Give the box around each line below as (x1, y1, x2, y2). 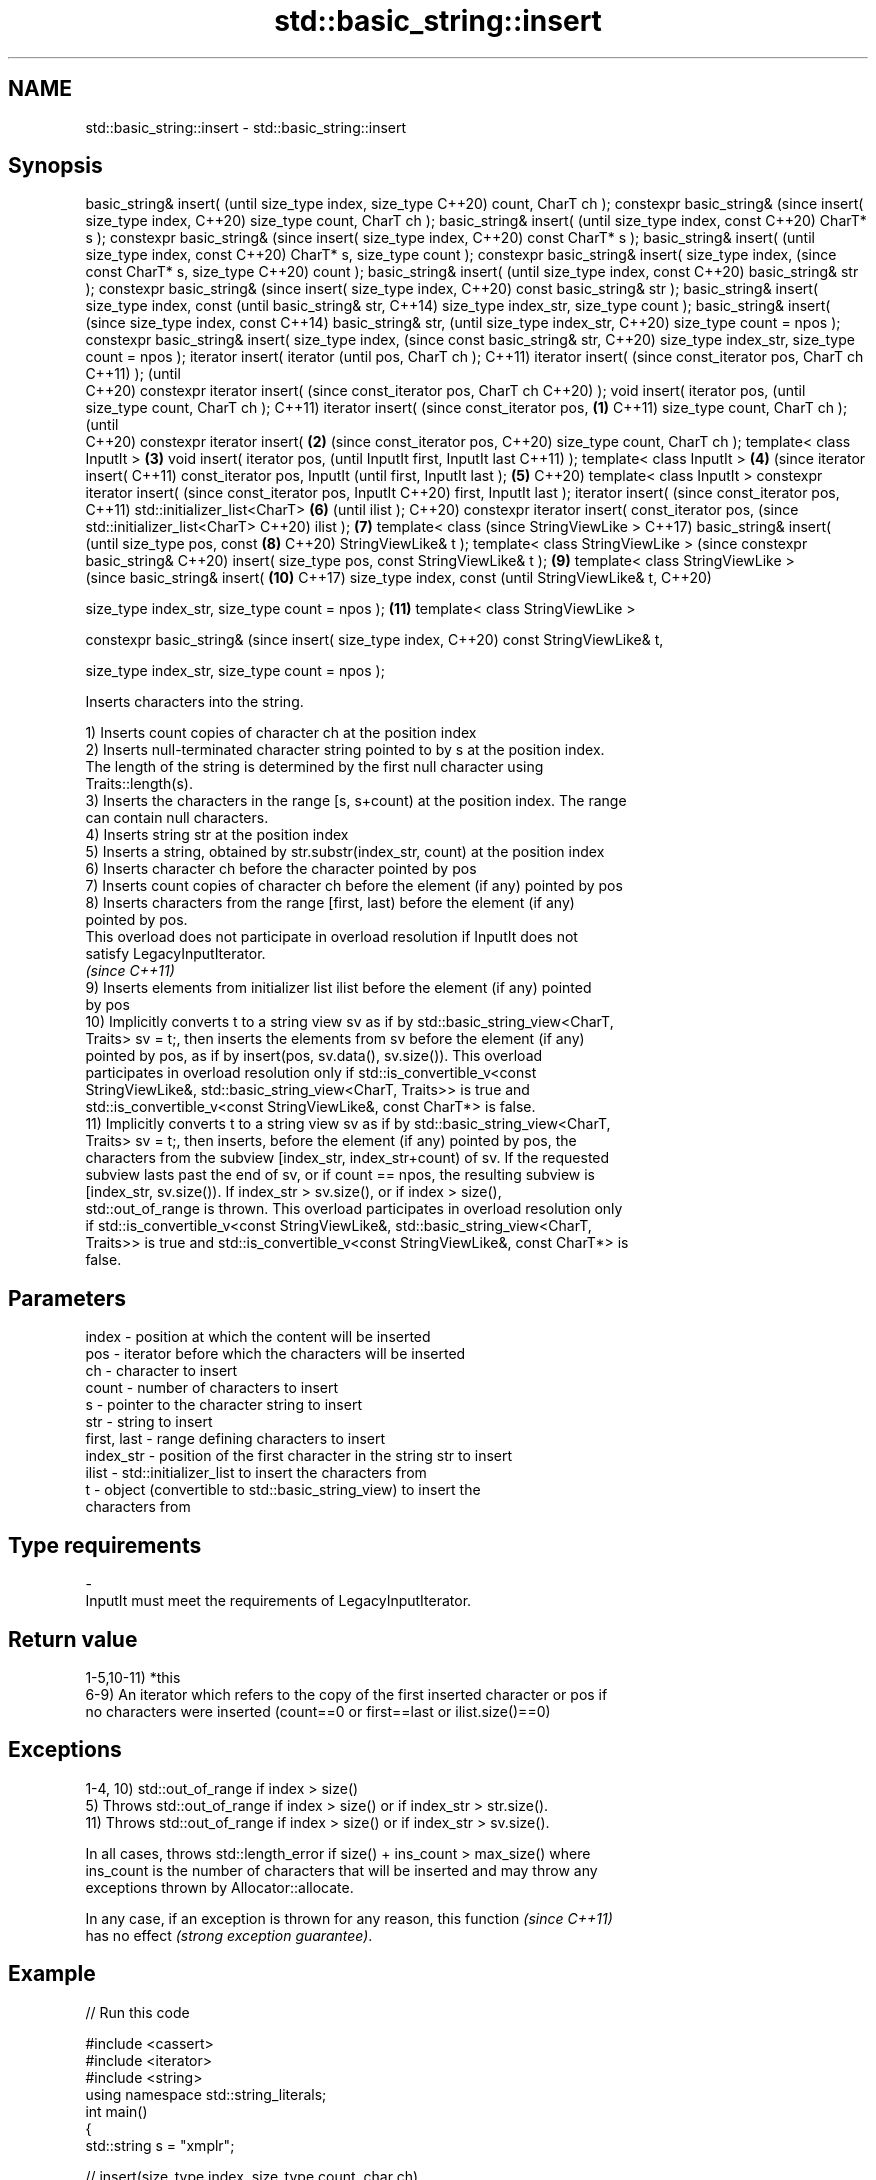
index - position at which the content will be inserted (85, 1328, 431, 1346)
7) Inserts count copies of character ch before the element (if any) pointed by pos (85, 877, 623, 895)
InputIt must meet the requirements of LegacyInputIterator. (85, 1592, 472, 1610)
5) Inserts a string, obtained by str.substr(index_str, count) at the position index (85, 843, 605, 861)
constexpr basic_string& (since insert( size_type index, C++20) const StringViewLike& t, (85, 631, 664, 649)
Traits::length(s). (85, 775, 193, 793)
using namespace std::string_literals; (85, 2085, 327, 2103)
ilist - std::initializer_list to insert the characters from (85, 1464, 427, 1482)
